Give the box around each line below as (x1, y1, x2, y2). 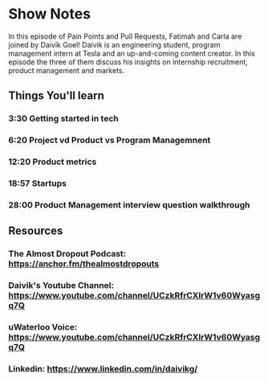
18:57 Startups (8, 178, 67, 189)
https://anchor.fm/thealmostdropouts (8, 258, 160, 269)
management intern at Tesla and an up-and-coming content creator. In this (8, 48, 255, 58)
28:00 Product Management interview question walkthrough (8, 199, 250, 210)
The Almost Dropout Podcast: (8, 249, 127, 260)
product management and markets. (8, 65, 125, 75)
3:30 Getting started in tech (8, 113, 119, 125)
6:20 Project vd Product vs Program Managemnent (8, 134, 211, 146)
